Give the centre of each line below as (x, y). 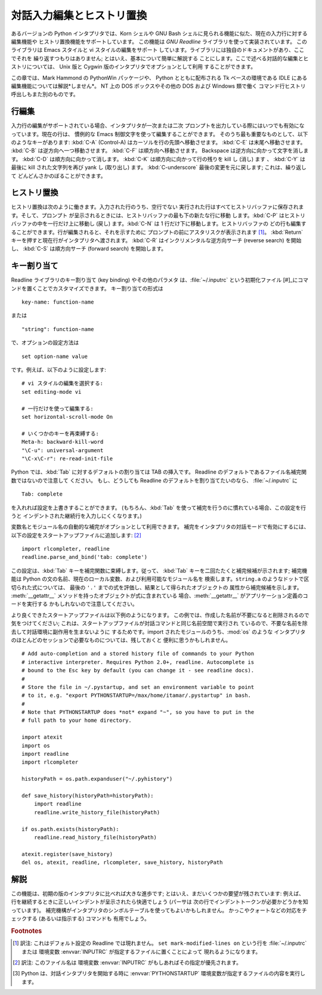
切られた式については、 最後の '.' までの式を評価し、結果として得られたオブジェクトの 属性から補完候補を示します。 (157, 587)
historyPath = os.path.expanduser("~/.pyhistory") (97, 779)
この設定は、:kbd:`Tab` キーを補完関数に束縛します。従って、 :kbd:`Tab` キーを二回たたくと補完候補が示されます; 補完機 (159, 570)
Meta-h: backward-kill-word (63, 442)
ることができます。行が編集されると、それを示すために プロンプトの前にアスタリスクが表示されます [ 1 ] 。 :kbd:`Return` (157, 232)
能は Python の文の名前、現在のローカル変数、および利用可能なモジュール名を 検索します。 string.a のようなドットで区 (160, 579)
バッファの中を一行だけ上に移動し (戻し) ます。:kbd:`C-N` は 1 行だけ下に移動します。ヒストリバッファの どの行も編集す (159, 224)
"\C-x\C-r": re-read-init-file (67, 458)
